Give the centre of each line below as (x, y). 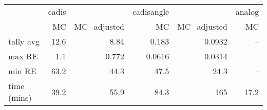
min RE (22, 71)
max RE (23, 56)
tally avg (24, 41)
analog (247, 12)
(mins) (20, 97)
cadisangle (151, 12)
